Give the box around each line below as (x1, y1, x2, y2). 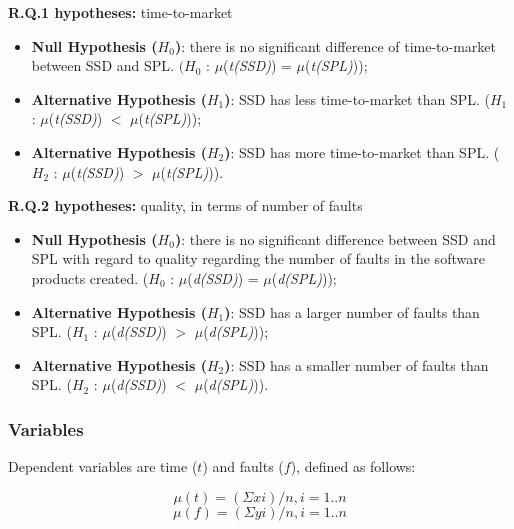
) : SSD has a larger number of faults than (224, 301, 480, 322)
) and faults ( (202, 456, 284, 477)
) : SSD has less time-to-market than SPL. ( (224, 88, 490, 109)
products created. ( (31, 267, 149, 288)
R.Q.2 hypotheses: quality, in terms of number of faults (8, 195, 363, 216)
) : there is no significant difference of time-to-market (174, 35, 497, 56)
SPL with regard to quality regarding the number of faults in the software (31, 248, 485, 269)
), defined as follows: (290, 456, 416, 477)
